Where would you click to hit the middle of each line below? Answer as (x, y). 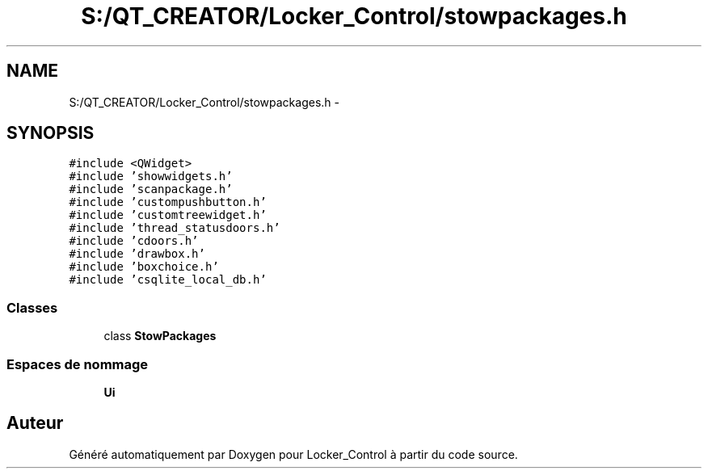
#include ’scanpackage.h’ (151, 189)
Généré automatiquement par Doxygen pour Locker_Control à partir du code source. (293, 454)
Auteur (35, 423)
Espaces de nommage (78, 364)
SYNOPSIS (51, 133)
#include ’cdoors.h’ (134, 241)
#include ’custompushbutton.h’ (168, 202)
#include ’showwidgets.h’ (151, 177)
